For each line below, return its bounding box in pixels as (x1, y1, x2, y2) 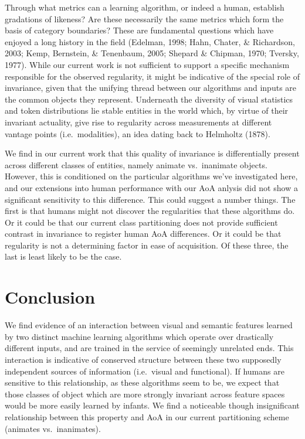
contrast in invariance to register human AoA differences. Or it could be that (5, 227, 282, 240)
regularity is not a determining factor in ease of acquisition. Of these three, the (5, 239, 289, 251)
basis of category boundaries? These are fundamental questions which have (5, 24, 274, 36)
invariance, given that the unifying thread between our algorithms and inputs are (5, 81, 297, 94)
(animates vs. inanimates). (5, 422, 101, 434)
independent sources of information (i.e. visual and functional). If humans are (5, 365, 284, 377)
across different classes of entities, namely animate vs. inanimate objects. (5, 158, 267, 171)
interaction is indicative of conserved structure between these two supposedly (5, 353, 282, 365)
